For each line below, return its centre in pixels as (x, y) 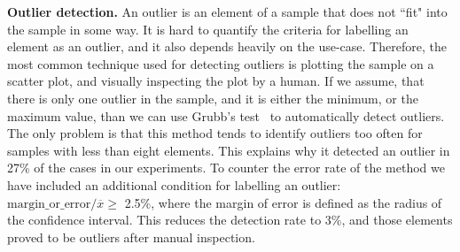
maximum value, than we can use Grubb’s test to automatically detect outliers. (226, 115)
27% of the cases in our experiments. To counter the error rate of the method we (226, 168)
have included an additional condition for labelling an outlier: (174, 184)
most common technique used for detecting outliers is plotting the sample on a (221, 63)
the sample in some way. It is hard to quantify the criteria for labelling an (208, 29)
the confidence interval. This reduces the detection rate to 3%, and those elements (230, 220)
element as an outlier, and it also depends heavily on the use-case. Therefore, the (227, 46)
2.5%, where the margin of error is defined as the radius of (283, 202)
